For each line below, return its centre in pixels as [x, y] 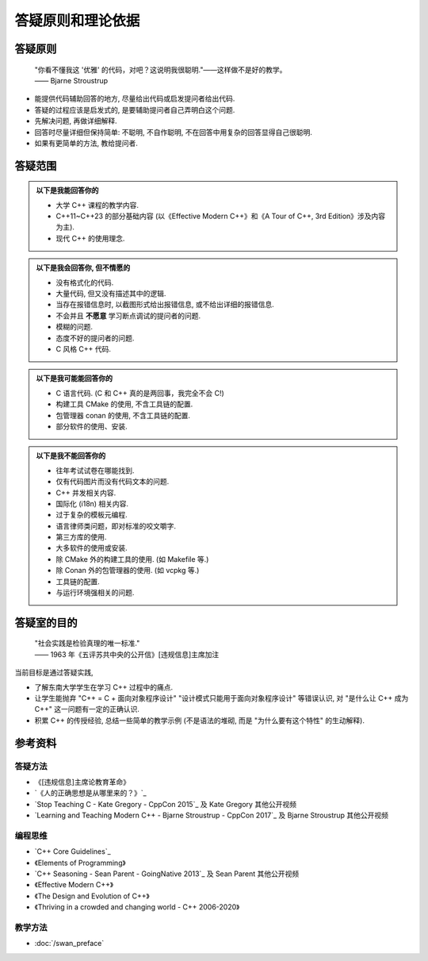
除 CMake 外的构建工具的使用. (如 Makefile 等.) [132, 559]
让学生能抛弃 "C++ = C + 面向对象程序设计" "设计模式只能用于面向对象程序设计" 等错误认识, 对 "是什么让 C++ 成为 [222, 698]
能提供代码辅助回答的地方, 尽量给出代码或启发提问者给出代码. [135, 98]
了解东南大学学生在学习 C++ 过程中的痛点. [104, 687]
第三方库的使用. [81, 537]
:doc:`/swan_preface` [69, 944]
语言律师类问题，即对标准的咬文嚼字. [116, 526]
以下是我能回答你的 [67, 190]
